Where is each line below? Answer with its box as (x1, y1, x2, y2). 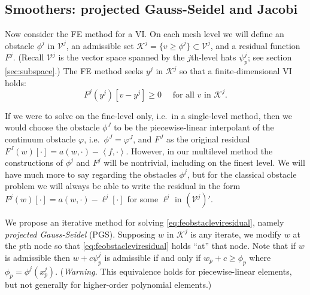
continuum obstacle (5, 133, 76, 145)
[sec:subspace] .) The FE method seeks (5, 65, 144, 77)
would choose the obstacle (5, 121, 100, 133)
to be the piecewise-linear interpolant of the (114, 121, 274, 133)
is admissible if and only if (104, 251, 201, 263)
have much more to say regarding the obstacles (5, 168, 177, 180)
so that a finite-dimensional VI (180, 65, 292, 77)
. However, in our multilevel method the (126, 144, 273, 157)
